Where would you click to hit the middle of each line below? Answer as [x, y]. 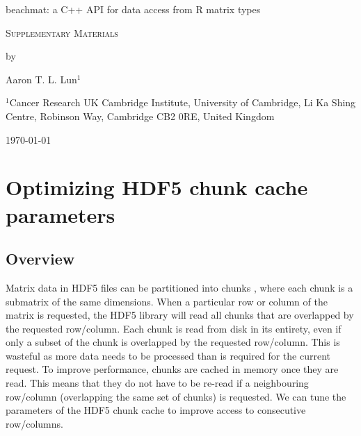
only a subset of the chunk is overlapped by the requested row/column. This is [173, 342]
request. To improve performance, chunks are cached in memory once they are [172, 369]
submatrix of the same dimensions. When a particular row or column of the [167, 301]
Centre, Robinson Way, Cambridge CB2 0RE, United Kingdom [140, 116]
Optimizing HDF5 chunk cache [157, 187]
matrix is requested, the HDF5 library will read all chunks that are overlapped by [180, 315]
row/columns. [34, 423]
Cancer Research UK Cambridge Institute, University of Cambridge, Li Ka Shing [183, 102]
